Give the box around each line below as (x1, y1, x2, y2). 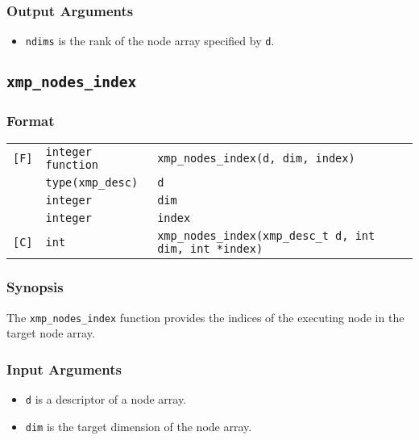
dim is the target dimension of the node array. (25, 417, 252, 434)
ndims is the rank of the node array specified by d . (25, 32, 275, 49)
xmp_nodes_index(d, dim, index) (157, 152, 355, 166)
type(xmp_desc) (45, 176, 139, 190)
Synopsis (6, 277, 64, 297)
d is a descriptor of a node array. (25, 391, 187, 408)
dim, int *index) (157, 242, 263, 256)
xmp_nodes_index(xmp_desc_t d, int (157, 229, 375, 243)
